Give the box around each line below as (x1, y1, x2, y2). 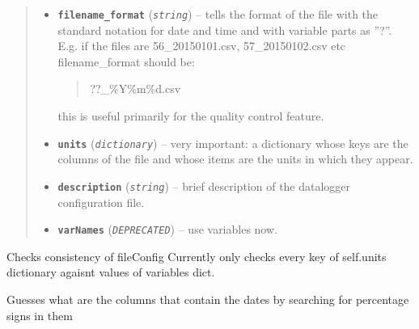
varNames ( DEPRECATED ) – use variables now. (57, 221, 277, 238)
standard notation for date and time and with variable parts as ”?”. (57, 21, 392, 38)
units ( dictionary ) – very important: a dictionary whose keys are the (57, 134, 408, 151)
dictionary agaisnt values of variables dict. (6, 264, 215, 280)
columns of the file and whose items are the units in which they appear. (57, 150, 413, 167)
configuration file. (57, 193, 145, 210)
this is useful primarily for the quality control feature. (57, 108, 324, 124)
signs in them (6, 306, 73, 323)
